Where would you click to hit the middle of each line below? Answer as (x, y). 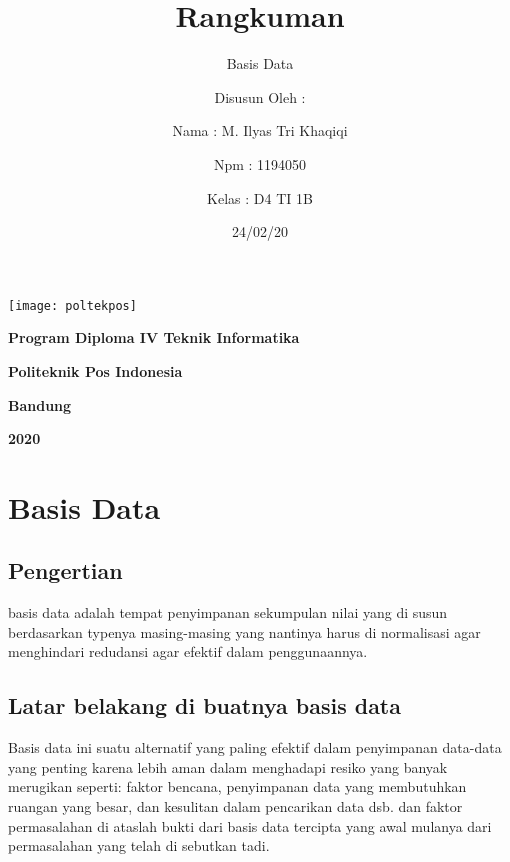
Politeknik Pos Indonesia (95, 370)
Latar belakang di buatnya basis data (204, 705)
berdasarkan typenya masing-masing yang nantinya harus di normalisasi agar (244, 631)
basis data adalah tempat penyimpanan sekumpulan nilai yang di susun (228, 612)
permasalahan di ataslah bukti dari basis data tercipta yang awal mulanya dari (250, 825)
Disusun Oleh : (260, 96)
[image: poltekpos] (72, 305)
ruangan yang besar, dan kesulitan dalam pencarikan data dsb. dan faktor (235, 806)
